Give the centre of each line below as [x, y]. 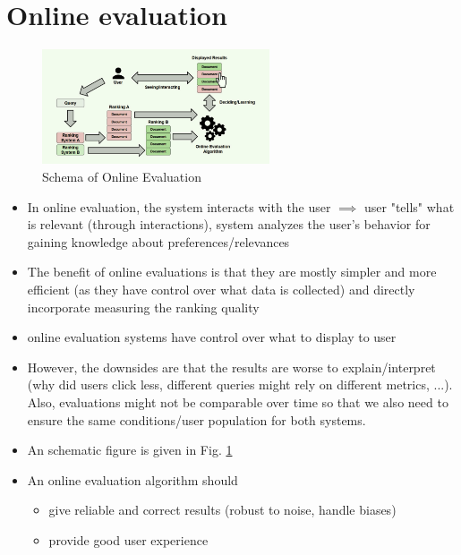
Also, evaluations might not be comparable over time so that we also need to [238, 401]
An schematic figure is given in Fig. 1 [130, 450]
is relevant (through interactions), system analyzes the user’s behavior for [229, 224]
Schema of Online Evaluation [122, 177]
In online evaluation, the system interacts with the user [179, 206]
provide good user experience [128, 539]
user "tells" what [409, 206]
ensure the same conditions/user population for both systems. [196, 419]
